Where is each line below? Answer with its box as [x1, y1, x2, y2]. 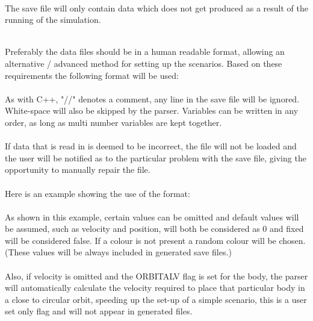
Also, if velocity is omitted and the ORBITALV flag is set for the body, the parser [5, 269, 308, 282]
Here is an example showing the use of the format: [5, 187, 190, 199]
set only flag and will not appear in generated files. [5, 305, 193, 317]
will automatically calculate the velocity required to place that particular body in [5, 281, 305, 294]
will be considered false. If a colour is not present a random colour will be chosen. [5, 234, 306, 246]
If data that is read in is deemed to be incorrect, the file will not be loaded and [5, 140, 297, 152]
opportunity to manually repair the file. [5, 163, 150, 176]
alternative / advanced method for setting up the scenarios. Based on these [5, 57, 282, 69]
